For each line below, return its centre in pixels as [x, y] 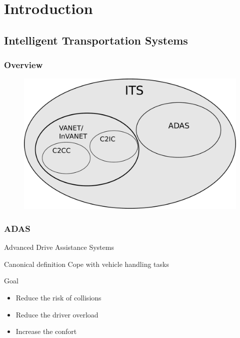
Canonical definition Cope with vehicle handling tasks [86, 264]
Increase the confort [46, 331]
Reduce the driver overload [57, 314]
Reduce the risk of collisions [58, 297]
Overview [23, 65]
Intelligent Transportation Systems [96, 40]
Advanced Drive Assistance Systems [59, 247]
